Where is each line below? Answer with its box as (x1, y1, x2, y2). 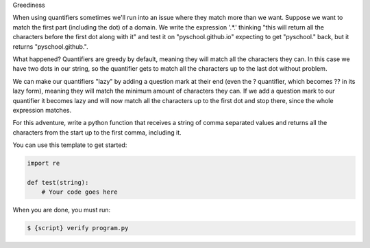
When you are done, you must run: (12, 206, 111, 214)
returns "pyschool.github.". (12, 42, 88, 51)
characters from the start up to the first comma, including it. (12, 128, 182, 137)
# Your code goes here (41, 188, 118, 196)
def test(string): (27, 179, 89, 186)
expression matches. (12, 106, 72, 114)
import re (27, 159, 60, 168)
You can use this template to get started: (12, 141, 127, 149)
